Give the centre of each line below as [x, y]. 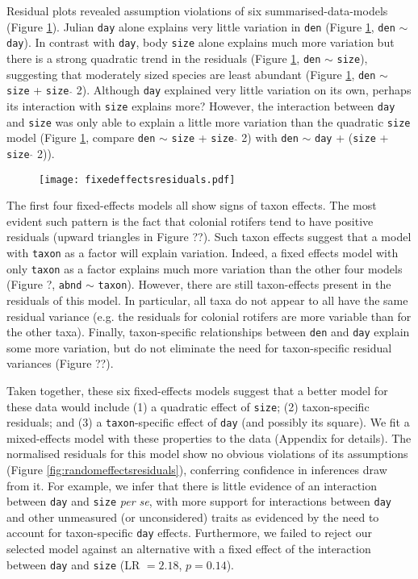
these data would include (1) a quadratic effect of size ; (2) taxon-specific [188, 406]
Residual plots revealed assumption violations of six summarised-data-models [197, 10]
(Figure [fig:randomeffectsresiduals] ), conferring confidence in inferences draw [197, 470]
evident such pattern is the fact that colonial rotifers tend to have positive [190, 221]
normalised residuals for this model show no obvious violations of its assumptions [207, 454]
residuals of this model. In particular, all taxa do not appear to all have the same [207, 300]
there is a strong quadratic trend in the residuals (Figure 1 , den [164, 58]
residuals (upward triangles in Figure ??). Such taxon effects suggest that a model [209, 237]
